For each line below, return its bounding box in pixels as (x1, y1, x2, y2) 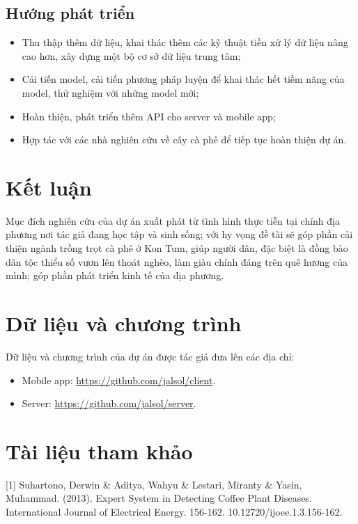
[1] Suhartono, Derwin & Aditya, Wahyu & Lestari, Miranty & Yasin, (6, 477, 302, 491)
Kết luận (6, 173, 92, 201)
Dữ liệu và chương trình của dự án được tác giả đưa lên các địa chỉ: (6, 349, 295, 363)
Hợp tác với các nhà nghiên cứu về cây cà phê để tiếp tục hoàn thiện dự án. (22, 132, 347, 147)
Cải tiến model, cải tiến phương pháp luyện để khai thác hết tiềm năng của (22, 72, 345, 86)
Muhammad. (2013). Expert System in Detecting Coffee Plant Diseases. (6, 491, 312, 505)
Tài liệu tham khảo (6, 436, 193, 465)
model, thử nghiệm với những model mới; (22, 85, 199, 100)
